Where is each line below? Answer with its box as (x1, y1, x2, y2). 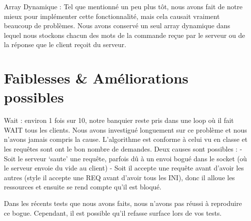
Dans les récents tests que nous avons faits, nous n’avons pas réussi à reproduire (4, 198, 242, 208)
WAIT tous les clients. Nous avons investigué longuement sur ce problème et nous (4, 124, 247, 135)
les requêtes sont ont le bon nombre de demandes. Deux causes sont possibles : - (4, 144, 242, 154)
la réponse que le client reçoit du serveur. (4, 39, 126, 50)
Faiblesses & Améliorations (4, 68, 189, 88)
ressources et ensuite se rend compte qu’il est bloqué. (4, 182, 162, 192)
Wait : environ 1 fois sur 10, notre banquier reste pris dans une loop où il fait (4, 115, 234, 125)
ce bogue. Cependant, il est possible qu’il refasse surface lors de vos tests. (4, 207, 222, 218)
